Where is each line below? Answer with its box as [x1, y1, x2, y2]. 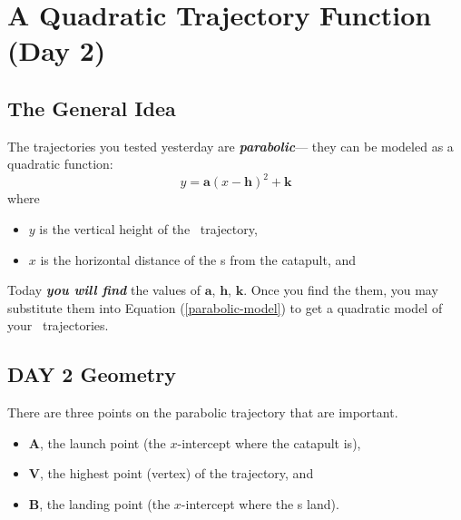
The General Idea [7, 93, 176, 122]
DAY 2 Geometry [7, 360, 176, 388]
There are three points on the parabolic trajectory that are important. [7, 403, 398, 422]
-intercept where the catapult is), [177, 433, 361, 452]
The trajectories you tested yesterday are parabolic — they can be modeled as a [7, 136, 454, 155]
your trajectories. [7, 316, 109, 335]
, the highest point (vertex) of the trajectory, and [39, 464, 314, 483]
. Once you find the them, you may [243, 280, 438, 299]
